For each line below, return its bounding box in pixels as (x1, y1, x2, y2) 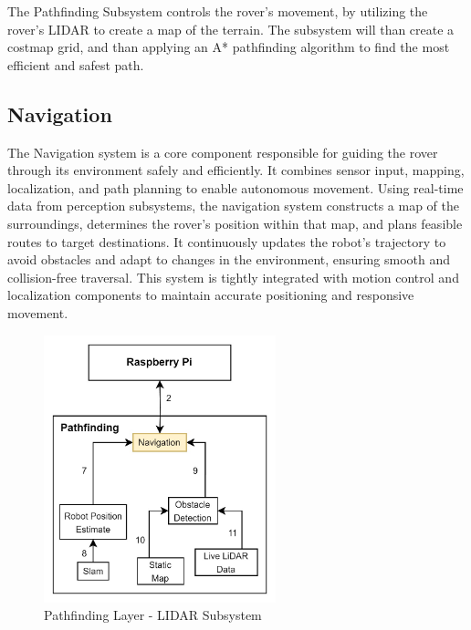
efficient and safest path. (7, 55, 144, 74)
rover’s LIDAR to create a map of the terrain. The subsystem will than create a (7, 19, 455, 38)
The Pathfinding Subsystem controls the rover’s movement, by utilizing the (7, 2, 428, 20)
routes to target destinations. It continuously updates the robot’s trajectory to (7, 232, 446, 251)
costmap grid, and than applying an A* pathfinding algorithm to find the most (7, 37, 450, 57)
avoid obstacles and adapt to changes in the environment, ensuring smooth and (7, 250, 451, 269)
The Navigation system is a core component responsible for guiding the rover (7, 142, 438, 161)
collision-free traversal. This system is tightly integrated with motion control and (7, 267, 459, 286)
